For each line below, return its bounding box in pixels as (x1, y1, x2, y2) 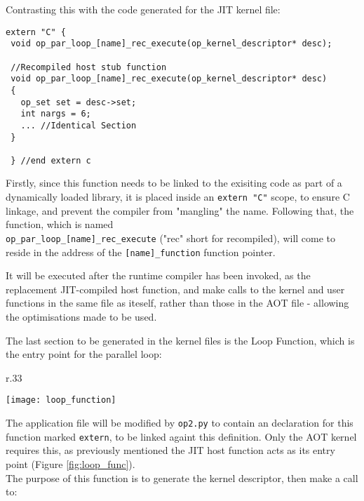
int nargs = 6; (20, 109, 91, 119)
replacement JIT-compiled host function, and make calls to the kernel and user (6, 281, 345, 296)
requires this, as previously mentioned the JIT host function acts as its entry (6, 443, 335, 457)
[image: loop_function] (6, 395, 116, 406)
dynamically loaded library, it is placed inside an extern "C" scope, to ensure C (6, 189, 350, 204)
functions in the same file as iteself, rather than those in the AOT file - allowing (6, 295, 349, 310)
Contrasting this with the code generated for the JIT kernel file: (6, 2, 281, 16)
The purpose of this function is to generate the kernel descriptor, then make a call (6, 470, 358, 485)
